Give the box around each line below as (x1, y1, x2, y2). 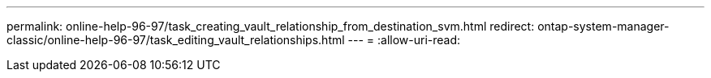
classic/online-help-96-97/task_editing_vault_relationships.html (6, 33, 345, 47)
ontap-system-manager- (537, 19, 670, 33)
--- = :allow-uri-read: (347, 33, 461, 47)
